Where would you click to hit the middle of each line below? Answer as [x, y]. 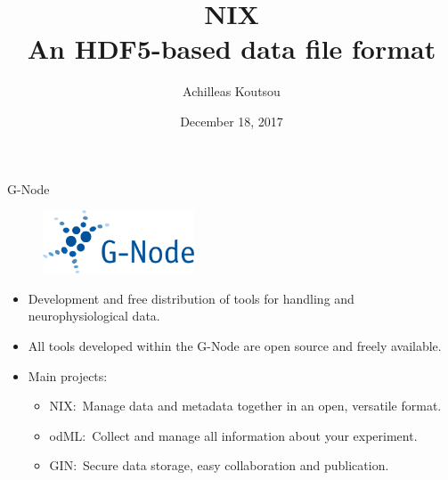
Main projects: [68, 375]
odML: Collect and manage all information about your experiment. [233, 435]
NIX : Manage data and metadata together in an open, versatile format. [245, 406]
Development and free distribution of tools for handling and [191, 298]
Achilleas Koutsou [232, 91]
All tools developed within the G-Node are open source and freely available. [235, 346]
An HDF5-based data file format [232, 49]
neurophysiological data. [94, 316]
